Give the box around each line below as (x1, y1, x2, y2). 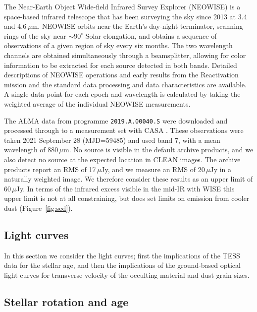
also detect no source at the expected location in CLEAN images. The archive (4, 154, 241, 164)
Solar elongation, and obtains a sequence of (85, 30, 217, 41)
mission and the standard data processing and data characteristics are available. (4, 79, 247, 89)
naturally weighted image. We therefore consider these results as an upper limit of (4, 174, 253, 184)
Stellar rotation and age (4, 294, 129, 309)
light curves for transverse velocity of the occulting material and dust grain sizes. (4, 269, 250, 280)
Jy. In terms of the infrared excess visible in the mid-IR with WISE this (16, 183, 235, 193)
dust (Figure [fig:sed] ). (4, 202, 73, 213)
